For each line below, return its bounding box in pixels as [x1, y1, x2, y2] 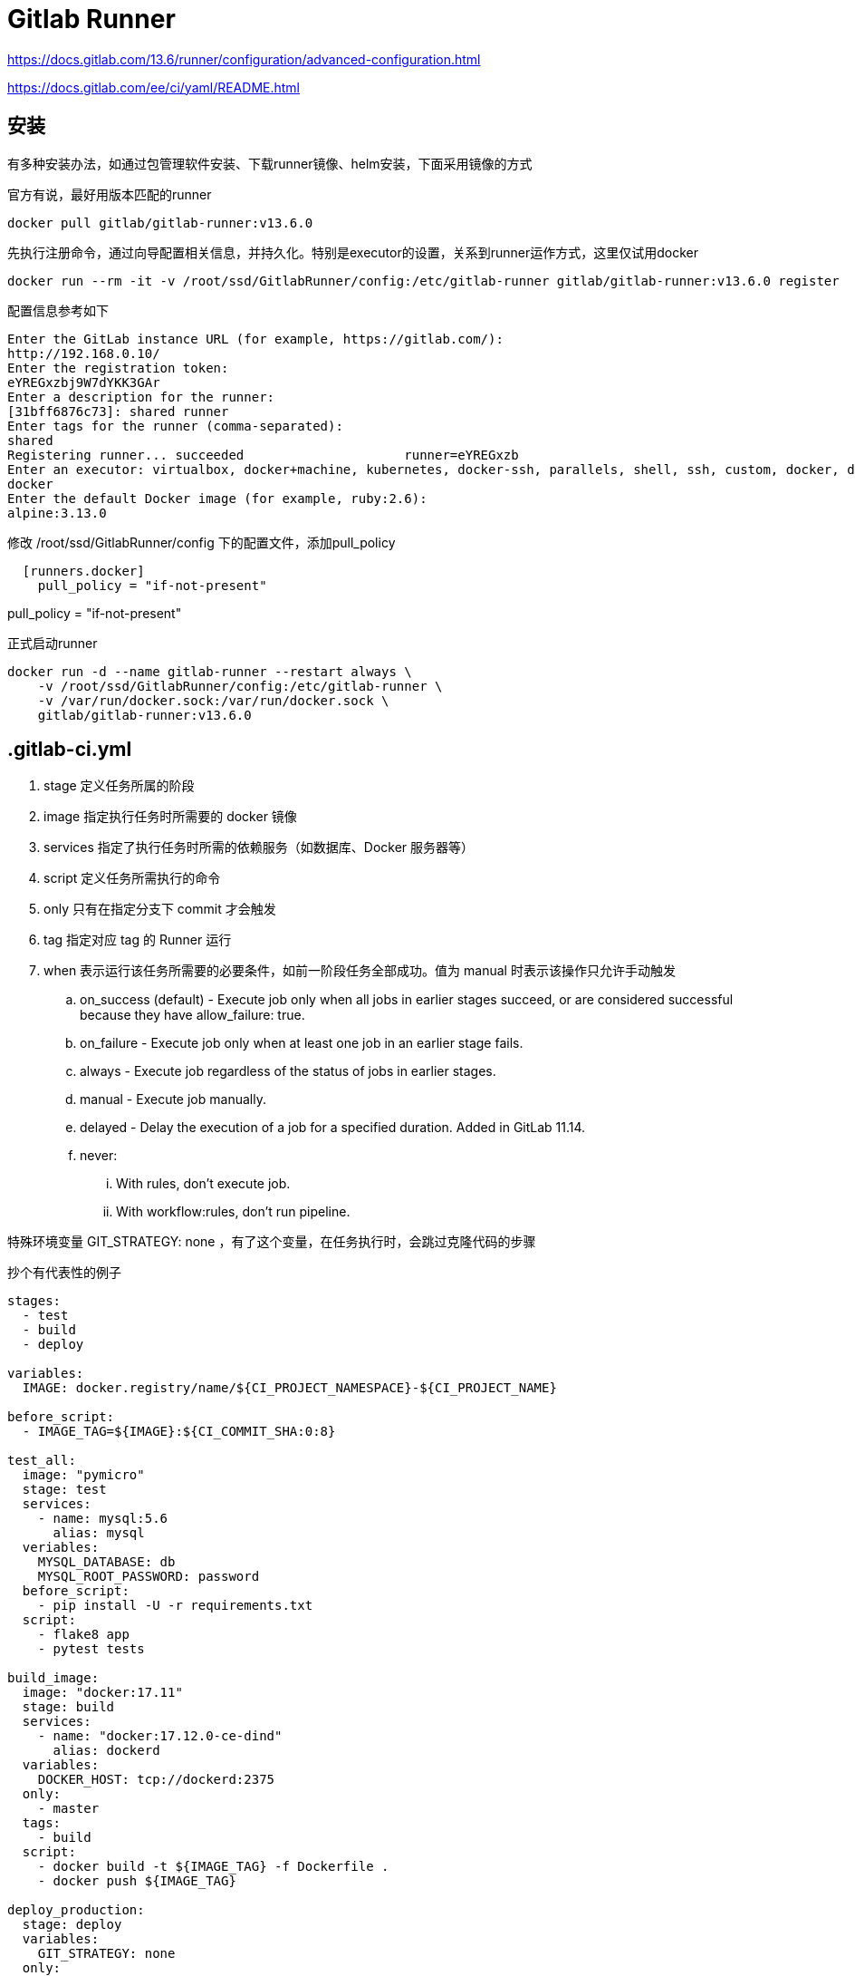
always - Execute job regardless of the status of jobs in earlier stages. [80, 1063, 496, 1080]
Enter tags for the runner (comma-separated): [7, 418, 343, 433]
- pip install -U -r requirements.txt [37, 1598, 313, 1613]
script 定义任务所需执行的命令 [43, 870, 221, 886]
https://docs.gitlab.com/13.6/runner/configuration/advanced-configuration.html [7, 51, 481, 67]
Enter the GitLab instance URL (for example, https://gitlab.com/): [7, 331, 504, 346]
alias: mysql [53, 1526, 145, 1541]
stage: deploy [22, 1917, 122, 1932]
